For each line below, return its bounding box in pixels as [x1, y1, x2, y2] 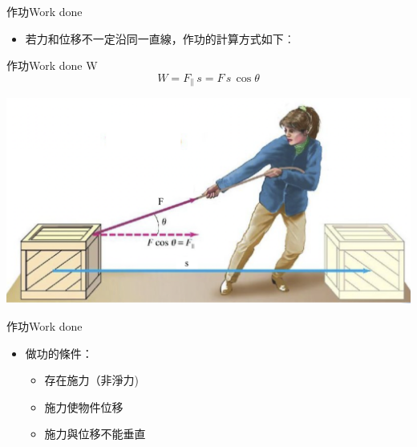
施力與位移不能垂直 [44, 425, 146, 442]
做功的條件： [25, 344, 93, 361]
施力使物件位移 [44, 398, 123, 415]
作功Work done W [6, 57, 98, 74]
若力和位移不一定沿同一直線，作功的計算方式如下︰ [25, 30, 295, 47]
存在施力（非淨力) [44, 372, 140, 388]
